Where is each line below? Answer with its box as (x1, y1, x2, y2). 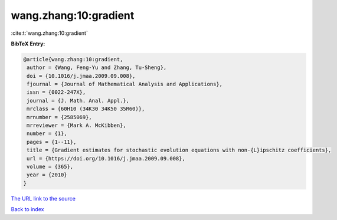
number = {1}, (27, 130, 67, 137)
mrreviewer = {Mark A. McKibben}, (27, 122, 126, 129)
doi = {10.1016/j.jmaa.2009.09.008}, (27, 73, 136, 79)
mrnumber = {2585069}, (27, 114, 93, 120)
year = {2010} (27, 172, 67, 178)
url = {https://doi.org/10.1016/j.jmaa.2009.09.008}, (27, 155, 185, 162)
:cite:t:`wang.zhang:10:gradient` (11, 29, 88, 37)
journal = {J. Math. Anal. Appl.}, (27, 97, 130, 104)
